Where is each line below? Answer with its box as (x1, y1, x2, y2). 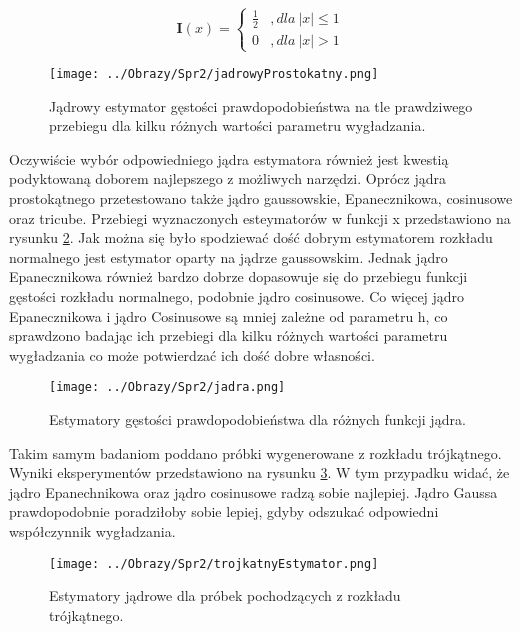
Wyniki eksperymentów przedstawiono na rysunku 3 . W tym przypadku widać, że (9, 462, 510, 483)
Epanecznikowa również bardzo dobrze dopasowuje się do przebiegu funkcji (9, 266, 468, 287)
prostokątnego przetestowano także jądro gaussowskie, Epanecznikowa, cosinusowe (9, 187, 513, 208)
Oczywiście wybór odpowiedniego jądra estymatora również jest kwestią (9, 148, 449, 169)
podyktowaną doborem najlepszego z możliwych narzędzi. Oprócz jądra (9, 168, 446, 189)
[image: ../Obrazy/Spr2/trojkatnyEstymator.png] (49, 556, 379, 571)
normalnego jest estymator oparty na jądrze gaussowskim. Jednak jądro (9, 246, 448, 267)
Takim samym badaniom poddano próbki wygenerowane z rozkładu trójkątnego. (9, 442, 502, 463)
